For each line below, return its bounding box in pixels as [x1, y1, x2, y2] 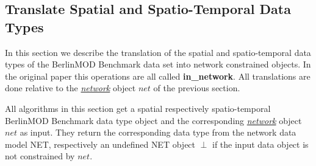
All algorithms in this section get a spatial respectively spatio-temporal [5, 102, 271, 114]
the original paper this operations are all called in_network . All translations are [5, 69, 311, 82]
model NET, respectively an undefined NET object [5, 137, 196, 150]
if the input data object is [212, 137, 309, 150]
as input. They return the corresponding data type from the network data [20, 126, 296, 139]
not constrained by [5, 150, 75, 162]
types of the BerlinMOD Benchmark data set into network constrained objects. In [5, 58, 311, 71]
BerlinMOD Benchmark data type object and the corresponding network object [5, 114, 302, 126]
